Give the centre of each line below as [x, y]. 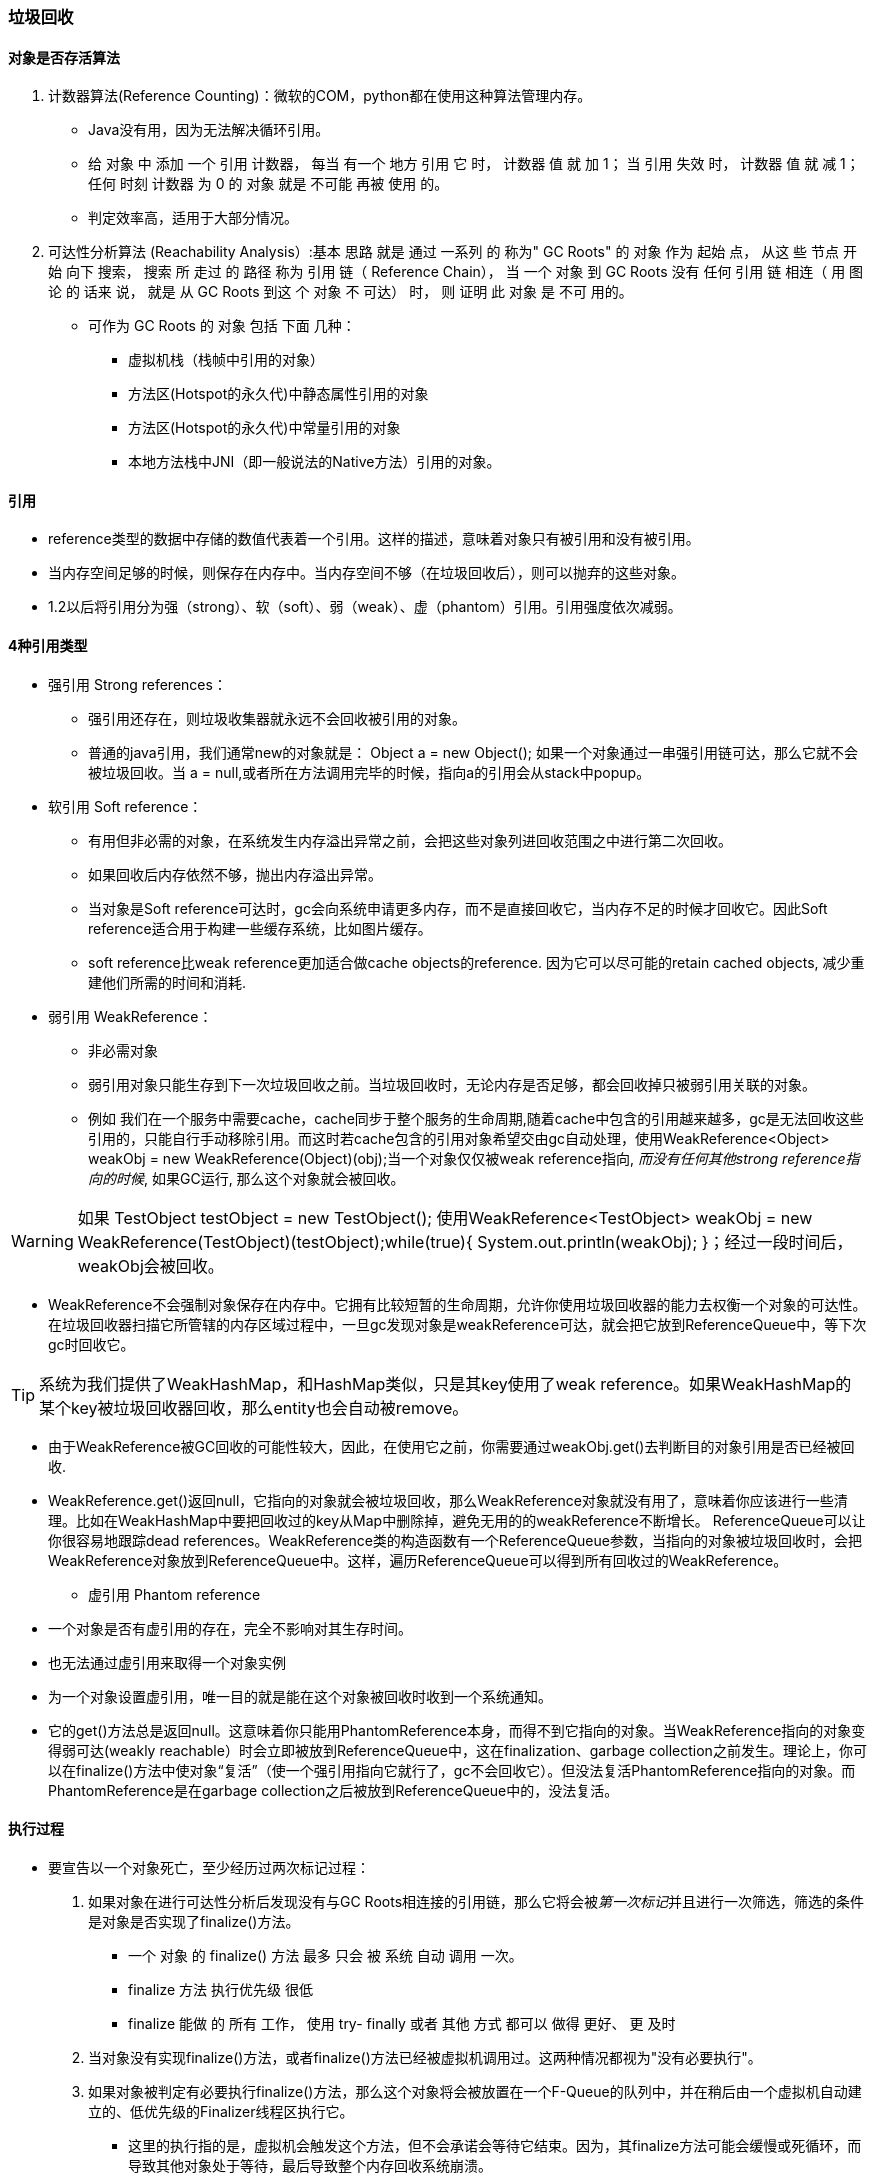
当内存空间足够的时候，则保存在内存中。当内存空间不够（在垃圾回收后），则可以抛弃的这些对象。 [366, 573]
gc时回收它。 [91, 1344]
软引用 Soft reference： [125, 806]
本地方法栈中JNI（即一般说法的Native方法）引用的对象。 [314, 462]
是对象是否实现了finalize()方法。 [194, 1921]
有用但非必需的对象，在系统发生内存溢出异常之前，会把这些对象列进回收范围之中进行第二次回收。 [410, 840]
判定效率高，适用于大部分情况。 [193, 218]
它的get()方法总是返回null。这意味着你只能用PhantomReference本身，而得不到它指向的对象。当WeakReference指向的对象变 [457, 1730]
